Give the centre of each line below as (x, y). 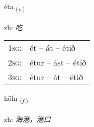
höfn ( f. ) (16, 99)
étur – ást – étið (58, 62)
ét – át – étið (53, 48)
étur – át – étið (57, 77)
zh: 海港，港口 (27, 119)
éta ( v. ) (15, 7)
